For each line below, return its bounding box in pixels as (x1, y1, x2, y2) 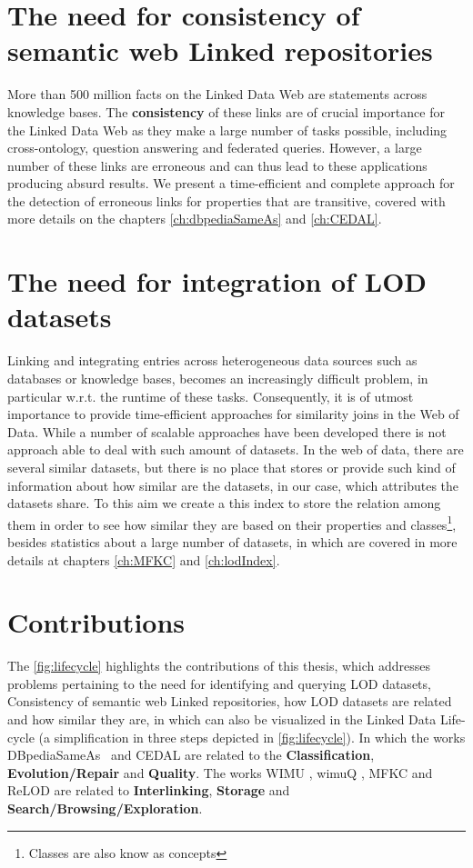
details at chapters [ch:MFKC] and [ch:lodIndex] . (7, 550, 280, 569)
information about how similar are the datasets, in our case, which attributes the (7, 475, 459, 494)
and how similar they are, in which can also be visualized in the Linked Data (7, 710, 437, 729)
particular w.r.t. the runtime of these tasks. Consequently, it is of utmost (7, 386, 414, 405)
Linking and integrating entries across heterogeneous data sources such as (7, 351, 418, 370)
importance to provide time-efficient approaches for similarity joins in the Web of (7, 404, 459, 424)
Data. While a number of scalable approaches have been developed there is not (7, 422, 447, 441)
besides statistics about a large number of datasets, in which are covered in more (7, 532, 458, 551)
